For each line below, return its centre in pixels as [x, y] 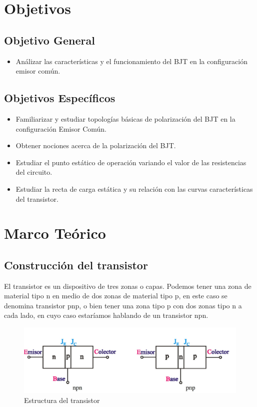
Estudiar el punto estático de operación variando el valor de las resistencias [131, 162]
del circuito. [34, 172]
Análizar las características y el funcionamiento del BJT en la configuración [131, 61]
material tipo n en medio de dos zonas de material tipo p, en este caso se [116, 296]
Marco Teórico [55, 233]
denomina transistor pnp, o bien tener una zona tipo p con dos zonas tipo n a [123, 305]
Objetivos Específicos [60, 98]
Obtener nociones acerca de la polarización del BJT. [96, 145]
